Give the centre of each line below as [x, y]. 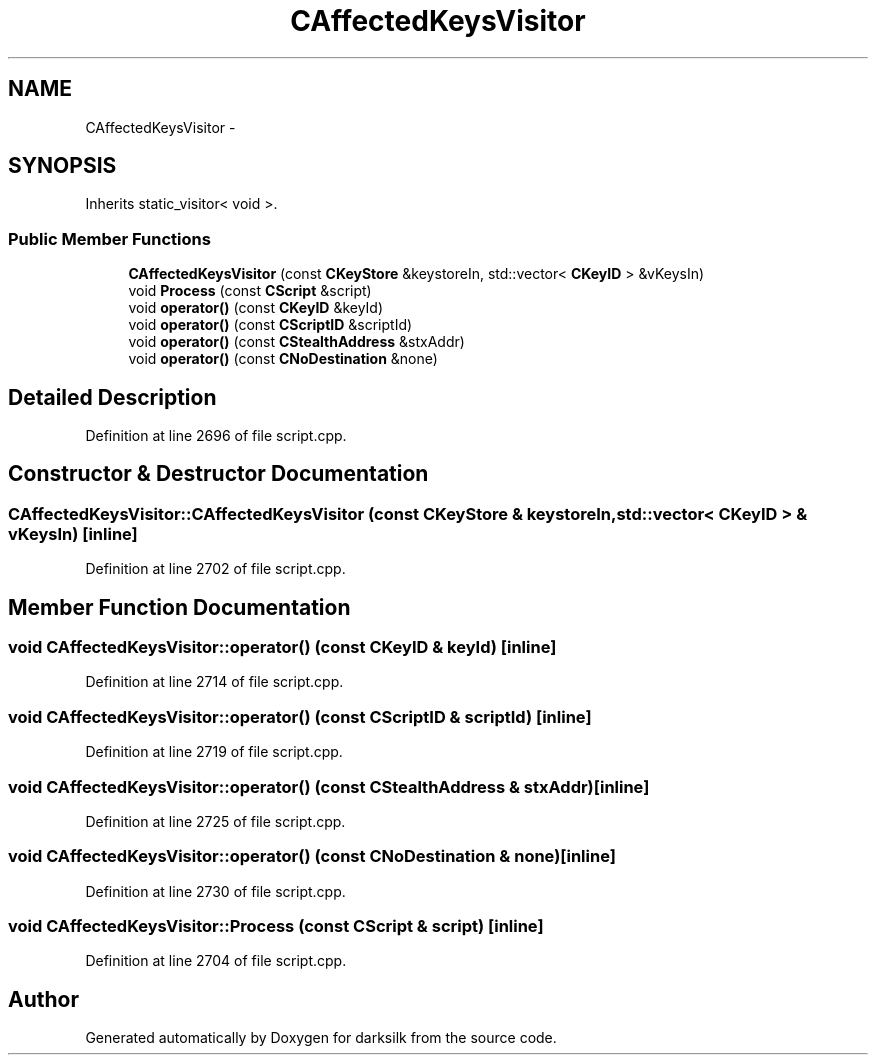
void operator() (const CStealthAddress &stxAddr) [296, 342]
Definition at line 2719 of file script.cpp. [214, 752]
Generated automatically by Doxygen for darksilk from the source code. [321, 1038]
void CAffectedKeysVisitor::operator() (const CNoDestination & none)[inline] [312, 856]
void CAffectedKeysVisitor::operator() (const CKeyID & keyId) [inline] [282, 647]
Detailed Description [112, 397]
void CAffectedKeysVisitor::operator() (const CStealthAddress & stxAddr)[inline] [329, 786]
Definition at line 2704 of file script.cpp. [216, 961]
